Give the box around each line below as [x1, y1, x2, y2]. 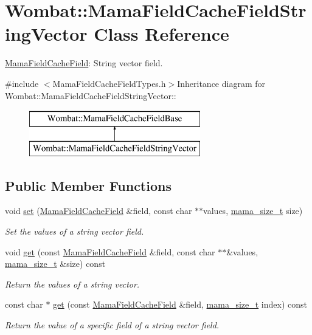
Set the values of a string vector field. [5, 225, 144, 238]
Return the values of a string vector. [5, 277, 140, 290]
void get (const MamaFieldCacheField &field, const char [5, 245, 215, 258]
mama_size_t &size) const [5, 257, 106, 270]
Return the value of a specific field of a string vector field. [5, 319, 220, 331]
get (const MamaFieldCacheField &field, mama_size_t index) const [53, 298, 307, 311]
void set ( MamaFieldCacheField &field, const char [5, 204, 192, 217]
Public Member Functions [5, 176, 172, 195]
